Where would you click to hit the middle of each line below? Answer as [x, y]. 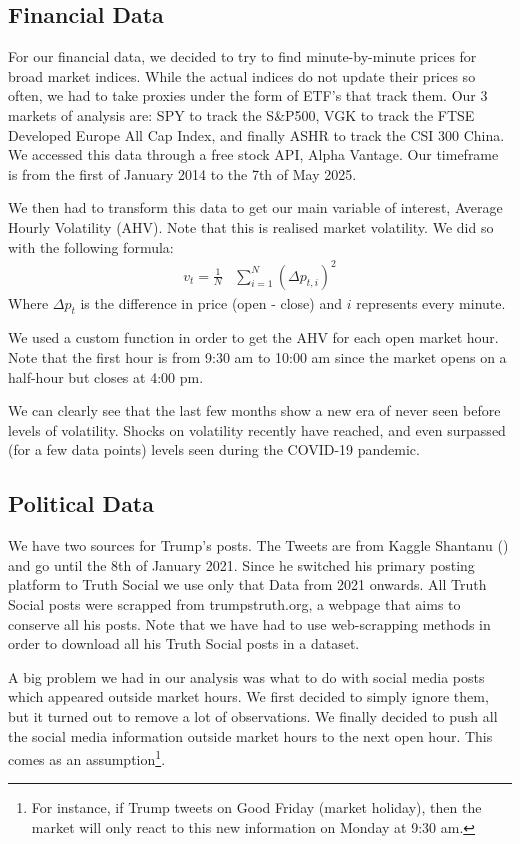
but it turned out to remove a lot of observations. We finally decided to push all [253, 715]
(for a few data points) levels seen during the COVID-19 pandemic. [214, 449]
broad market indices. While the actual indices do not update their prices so [242, 75]
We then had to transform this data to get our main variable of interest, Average [255, 207]
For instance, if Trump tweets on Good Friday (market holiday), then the [256, 807]
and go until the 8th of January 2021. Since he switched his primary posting [241, 564]
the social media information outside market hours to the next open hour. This [250, 735]
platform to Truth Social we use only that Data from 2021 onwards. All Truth [247, 584]
